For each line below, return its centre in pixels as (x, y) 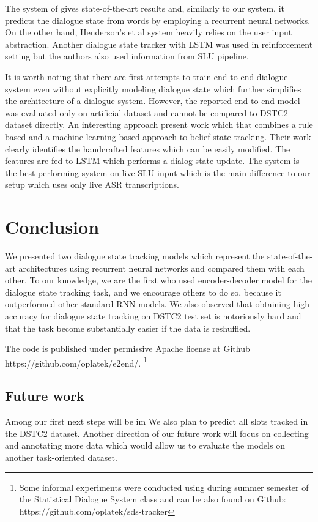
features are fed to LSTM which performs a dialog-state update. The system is (152, 161)
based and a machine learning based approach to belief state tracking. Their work (158, 136)
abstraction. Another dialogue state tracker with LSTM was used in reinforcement (159, 44)
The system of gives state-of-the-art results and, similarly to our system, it (145, 8)
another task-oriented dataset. (61, 457)
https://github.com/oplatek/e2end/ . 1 (76, 362)
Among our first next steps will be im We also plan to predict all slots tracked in (157, 421)
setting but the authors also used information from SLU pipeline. (127, 56)
